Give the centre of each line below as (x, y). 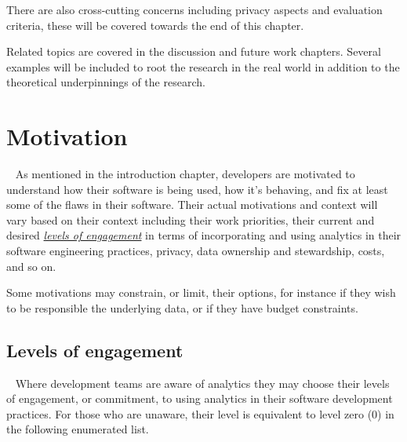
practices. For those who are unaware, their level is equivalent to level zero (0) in (200, 413)
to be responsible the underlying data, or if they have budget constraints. (182, 307)
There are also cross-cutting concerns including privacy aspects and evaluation (194, 9)
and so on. (31, 266)
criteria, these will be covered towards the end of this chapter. (155, 25)
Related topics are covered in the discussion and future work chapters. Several (194, 51)
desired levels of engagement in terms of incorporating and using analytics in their (204, 235)
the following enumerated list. (78, 429)
